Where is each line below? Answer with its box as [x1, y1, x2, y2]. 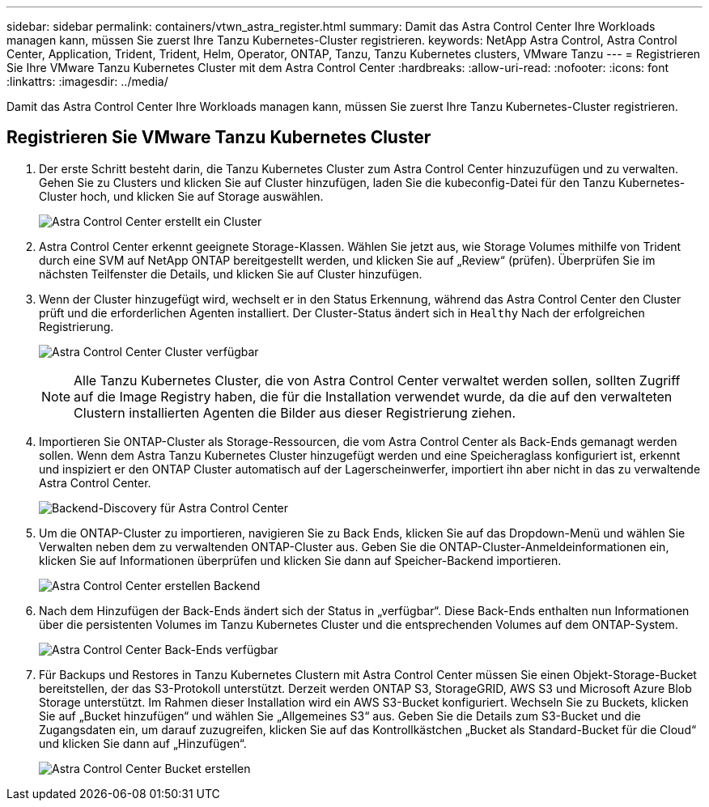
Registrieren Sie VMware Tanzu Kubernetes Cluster [6, 127, 431, 148]
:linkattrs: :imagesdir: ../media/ [6, 74, 168, 88]
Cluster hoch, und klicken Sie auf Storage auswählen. [39, 189, 324, 203]
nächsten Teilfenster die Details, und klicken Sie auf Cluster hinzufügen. [39, 266, 422, 281]
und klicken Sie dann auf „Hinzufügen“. [39, 736, 247, 750]
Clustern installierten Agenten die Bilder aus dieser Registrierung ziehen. [74, 404, 516, 421]
